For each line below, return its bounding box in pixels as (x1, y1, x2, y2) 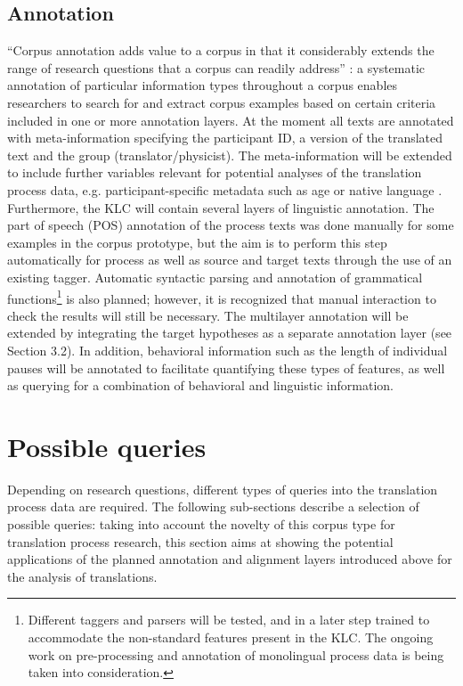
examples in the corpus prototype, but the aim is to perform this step (7, 233, 387, 251)
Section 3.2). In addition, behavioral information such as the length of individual (7, 340, 448, 359)
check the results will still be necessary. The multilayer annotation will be (7, 306, 409, 324)
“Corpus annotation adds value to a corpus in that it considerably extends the (7, 41, 435, 60)
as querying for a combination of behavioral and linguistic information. (7, 376, 394, 395)
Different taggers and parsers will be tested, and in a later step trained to (28, 610, 430, 629)
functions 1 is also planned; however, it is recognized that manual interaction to (7, 286, 436, 307)
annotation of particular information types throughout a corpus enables (7, 76, 398, 94)
